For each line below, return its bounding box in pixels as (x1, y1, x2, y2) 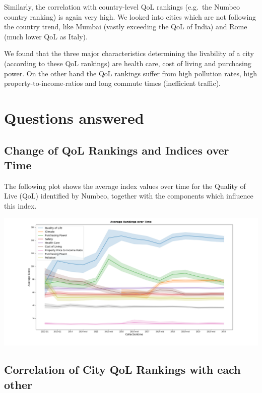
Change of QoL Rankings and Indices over (4, 142, 229, 158)
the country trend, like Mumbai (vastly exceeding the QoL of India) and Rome (4, 21, 247, 32)
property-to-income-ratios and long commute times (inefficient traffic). (4, 78, 221, 88)
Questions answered (4, 107, 144, 128)
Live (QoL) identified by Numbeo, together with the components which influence (4, 190, 253, 201)
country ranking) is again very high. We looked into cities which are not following (4, 11, 256, 22)
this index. (4, 200, 37, 211)
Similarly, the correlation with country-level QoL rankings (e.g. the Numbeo (4, 2, 240, 12)
